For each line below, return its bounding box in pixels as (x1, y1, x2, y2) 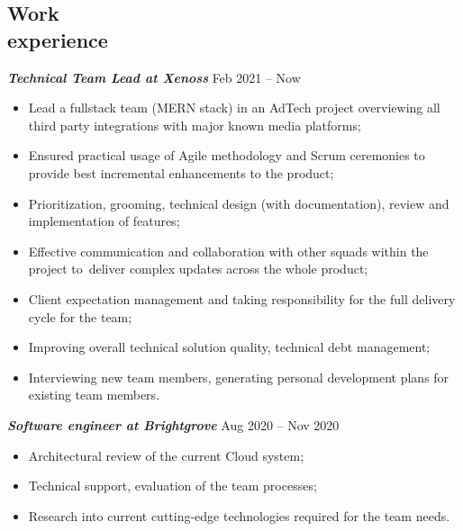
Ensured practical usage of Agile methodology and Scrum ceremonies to (28, 146, 425, 165)
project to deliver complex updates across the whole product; (28, 259, 368, 278)
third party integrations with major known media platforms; (28, 115, 361, 134)
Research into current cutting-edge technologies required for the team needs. (28, 506, 450, 525)
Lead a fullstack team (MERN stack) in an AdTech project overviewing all (28, 98, 440, 117)
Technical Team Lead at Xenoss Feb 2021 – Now (7, 67, 301, 86)
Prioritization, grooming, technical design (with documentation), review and (28, 193, 449, 212)
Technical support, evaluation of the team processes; (28, 476, 317, 495)
